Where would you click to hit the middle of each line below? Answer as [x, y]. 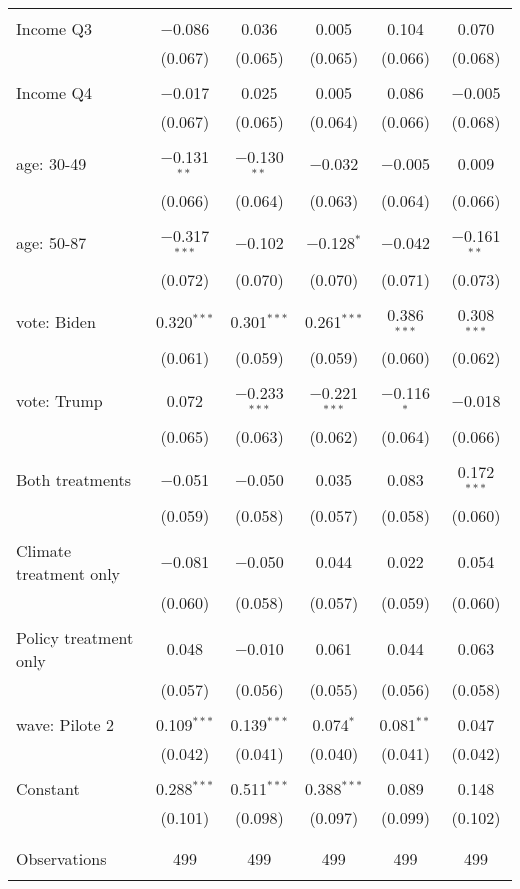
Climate [44, 550]
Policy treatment [75, 637]
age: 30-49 [51, 164]
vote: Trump [59, 400]
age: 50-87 [51, 243]
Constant [48, 788]
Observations [61, 858]
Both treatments [74, 479]
